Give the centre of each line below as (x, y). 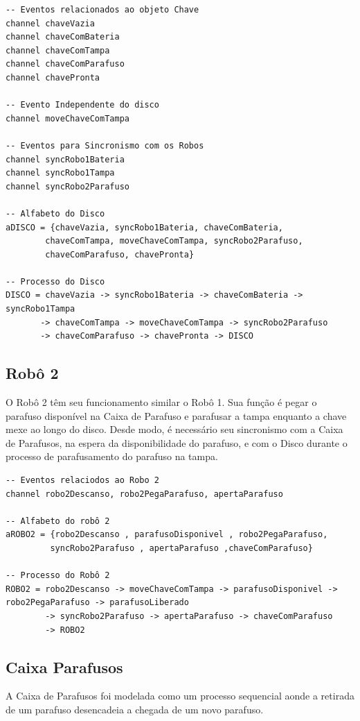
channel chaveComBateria (63, 37)
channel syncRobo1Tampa (60, 173)
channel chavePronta (53, 77)
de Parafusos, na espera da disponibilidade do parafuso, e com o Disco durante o (177, 442)
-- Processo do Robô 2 (58, 576)
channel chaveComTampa (58, 50)
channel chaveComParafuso (65, 64)
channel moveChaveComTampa (67, 118)
